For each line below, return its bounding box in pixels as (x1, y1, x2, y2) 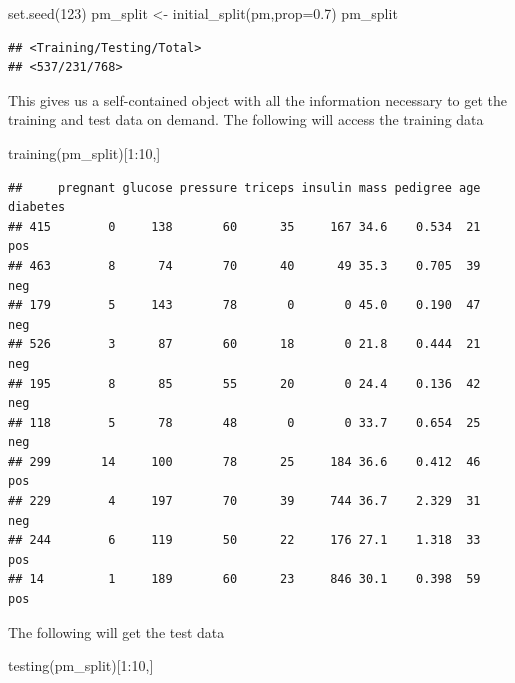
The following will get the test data (8, 621, 225, 642)
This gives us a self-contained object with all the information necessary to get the (8, 89, 508, 110)
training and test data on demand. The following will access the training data (8, 109, 484, 130)
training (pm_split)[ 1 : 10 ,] (8, 142, 161, 163)
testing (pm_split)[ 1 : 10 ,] (8, 655, 154, 676)
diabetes (8, 200, 66, 215)
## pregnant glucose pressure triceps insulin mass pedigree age (8, 180, 481, 195)
